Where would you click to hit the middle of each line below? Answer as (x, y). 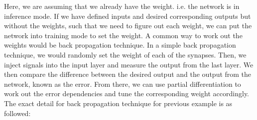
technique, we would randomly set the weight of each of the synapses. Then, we (125, 54)
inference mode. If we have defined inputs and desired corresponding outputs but (128, 16)
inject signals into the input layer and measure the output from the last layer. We (129, 64)
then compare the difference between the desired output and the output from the (128, 74)
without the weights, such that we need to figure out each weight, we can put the (128, 26)
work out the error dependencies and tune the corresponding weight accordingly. (127, 93)
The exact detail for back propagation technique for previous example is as (118, 103)
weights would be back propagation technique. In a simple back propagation (120, 45)
